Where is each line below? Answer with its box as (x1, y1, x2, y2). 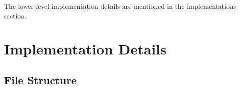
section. (4, 10, 26, 20)
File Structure (4, 72, 77, 87)
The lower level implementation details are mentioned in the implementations (4, 1, 237, 11)
